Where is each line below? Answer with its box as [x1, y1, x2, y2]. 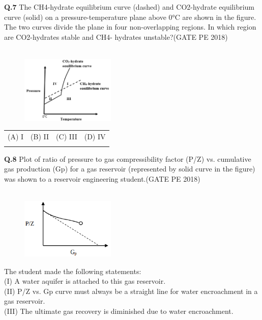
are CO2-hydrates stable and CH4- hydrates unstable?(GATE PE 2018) [4, 31, 228, 42]
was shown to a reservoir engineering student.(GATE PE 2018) [4, 173, 200, 184]
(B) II [31, 131, 49, 142]
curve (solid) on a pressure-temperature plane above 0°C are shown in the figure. [4, 11, 256, 22]
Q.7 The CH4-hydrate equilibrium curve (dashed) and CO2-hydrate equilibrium [4, 2, 254, 12]
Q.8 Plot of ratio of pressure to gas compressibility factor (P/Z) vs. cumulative [4, 153, 251, 164]
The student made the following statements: [4, 265, 141, 276]
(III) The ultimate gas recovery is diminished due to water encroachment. [4, 306, 234, 316]
